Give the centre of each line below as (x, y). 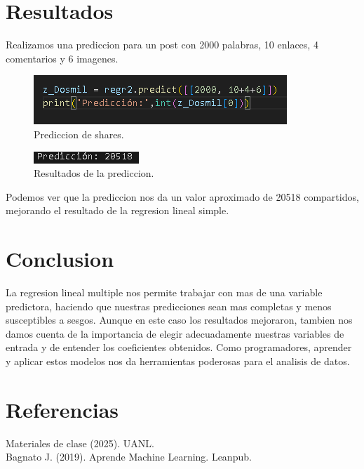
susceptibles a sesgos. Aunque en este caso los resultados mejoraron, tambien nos (179, 320)
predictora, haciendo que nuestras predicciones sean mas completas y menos (169, 306)
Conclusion (60, 259)
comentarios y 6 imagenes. (62, 58)
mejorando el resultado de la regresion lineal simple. (117, 210)
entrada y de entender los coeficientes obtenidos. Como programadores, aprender (179, 347)
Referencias (62, 409)
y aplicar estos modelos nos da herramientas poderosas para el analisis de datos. (178, 361)
